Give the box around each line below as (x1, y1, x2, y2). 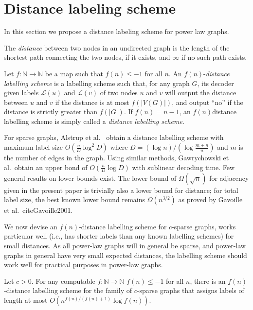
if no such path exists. (181, 52, 247, 62)
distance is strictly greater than (4, 106, 98, 117)
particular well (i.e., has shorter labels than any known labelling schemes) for (4, 231, 234, 241)
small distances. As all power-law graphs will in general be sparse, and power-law (4, 241, 246, 251)
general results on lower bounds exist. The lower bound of (4, 172, 177, 183)
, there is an (190, 276, 226, 286)
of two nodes (100, 87, 138, 98)
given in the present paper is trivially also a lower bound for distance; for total (4, 185, 238, 195)
